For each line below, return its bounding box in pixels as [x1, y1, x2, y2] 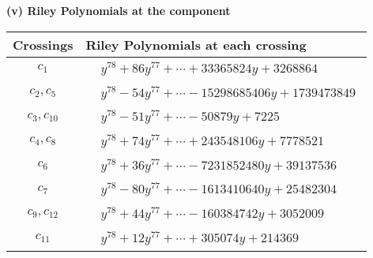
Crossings [13, 35, 73, 54]
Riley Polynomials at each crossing [85, 35, 307, 54]
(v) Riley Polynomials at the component [6, 2, 231, 18]
